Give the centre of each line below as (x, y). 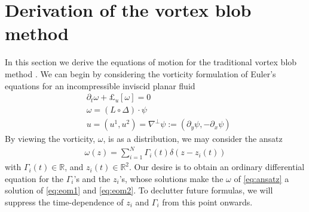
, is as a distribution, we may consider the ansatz (193, 139)
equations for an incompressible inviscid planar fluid (100, 85)
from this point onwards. (207, 202)
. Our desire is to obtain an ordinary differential (217, 167)
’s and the (92, 178)
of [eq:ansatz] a (261, 178)
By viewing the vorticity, (50, 139)
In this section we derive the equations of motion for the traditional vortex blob (151, 62)
